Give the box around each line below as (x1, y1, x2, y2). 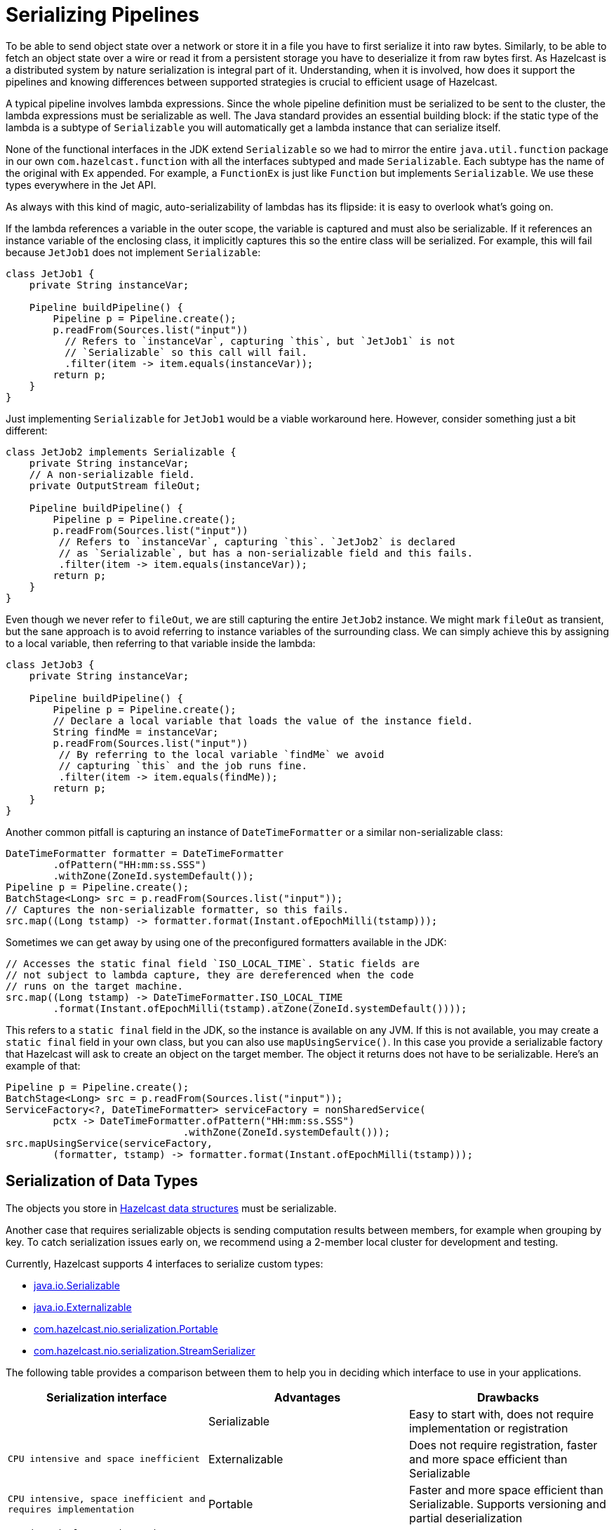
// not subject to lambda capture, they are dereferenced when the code (6, 969, 414, 980)
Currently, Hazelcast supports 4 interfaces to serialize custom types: (6, 1257, 323, 1270)
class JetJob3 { (6, 658, 95, 670)
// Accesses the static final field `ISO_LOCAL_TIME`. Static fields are (6, 957, 420, 969)
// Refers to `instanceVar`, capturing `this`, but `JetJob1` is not (65, 335, 455, 347)
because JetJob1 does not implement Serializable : (6, 246, 261, 258)
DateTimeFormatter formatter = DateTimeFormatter (6, 847, 284, 859)
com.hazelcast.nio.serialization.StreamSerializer (34, 1344, 255, 1357)
